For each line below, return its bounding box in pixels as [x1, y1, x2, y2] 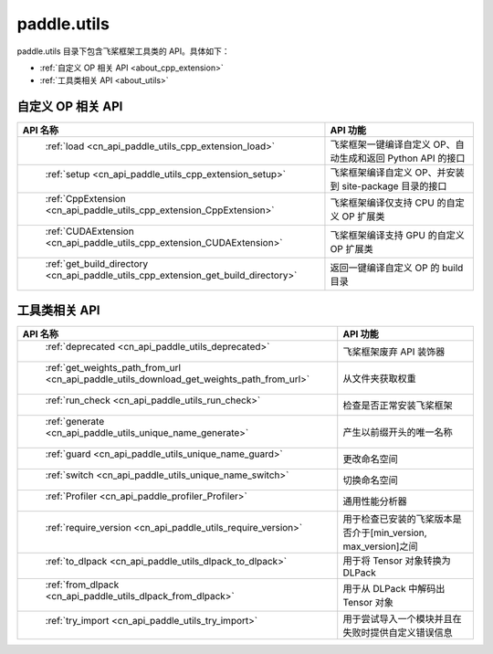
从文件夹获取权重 [342, 372, 416, 385]
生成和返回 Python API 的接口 [339, 152, 466, 164]
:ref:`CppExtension [45, 193, 127, 206]
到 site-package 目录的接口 [330, 180, 447, 193]
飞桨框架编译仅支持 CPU [330, 196, 435, 209]
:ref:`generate [45, 415, 105, 427]
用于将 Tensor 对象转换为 [342, 554, 451, 566]
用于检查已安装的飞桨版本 [342, 512, 453, 525]
